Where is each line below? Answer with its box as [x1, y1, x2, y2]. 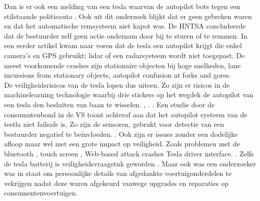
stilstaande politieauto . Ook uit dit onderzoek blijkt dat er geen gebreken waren [4, 11, 252, 21]
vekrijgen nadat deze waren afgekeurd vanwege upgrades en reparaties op [4, 177, 229, 188]
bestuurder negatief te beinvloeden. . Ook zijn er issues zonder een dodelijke [4, 128, 238, 139]
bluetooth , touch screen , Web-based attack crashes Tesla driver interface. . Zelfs [4, 148, 254, 158]
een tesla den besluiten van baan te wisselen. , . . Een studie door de [4, 99, 215, 109]
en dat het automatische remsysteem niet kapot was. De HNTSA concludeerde [4, 21, 246, 31]
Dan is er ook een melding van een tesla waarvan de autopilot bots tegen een [4, 1, 240, 11]
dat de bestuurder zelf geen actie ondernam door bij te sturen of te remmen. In [4, 30, 247, 41]
